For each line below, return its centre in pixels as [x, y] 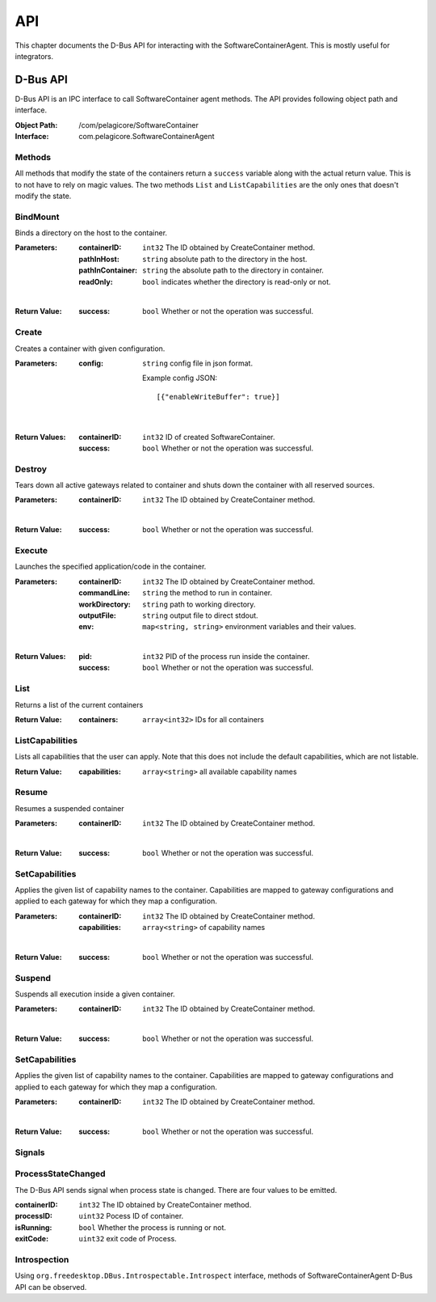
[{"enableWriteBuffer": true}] [218, 397]
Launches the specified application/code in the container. [111, 567]
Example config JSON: [180, 378]
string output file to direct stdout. [200, 615]
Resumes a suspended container [69, 808]
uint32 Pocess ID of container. [131, 1216]
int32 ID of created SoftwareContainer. [209, 437]
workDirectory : [105, 604]
